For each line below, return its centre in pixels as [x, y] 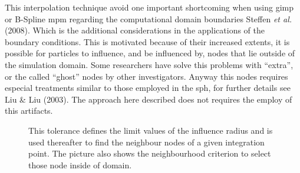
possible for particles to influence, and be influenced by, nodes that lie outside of [150, 53]
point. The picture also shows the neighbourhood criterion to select [150, 153]
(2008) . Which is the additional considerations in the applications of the [135, 30]
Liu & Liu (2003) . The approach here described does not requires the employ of [149, 99]
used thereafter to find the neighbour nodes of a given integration [146, 142]
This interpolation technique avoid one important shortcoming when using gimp [149, 7]
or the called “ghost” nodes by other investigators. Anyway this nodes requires [146, 76]
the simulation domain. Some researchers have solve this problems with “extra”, [149, 64]
